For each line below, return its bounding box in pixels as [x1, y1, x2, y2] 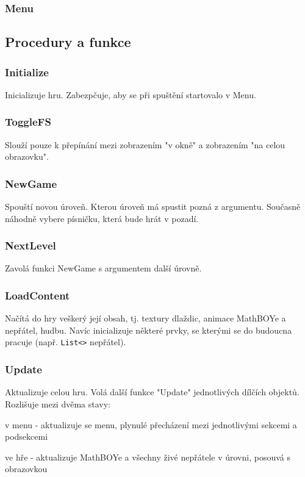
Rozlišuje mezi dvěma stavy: [5, 397, 110, 410]
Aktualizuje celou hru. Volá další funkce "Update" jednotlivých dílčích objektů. [5, 386, 300, 398]
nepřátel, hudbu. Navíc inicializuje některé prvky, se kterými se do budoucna [5, 323, 292, 336]
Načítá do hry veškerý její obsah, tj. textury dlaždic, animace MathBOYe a [5, 312, 286, 325]
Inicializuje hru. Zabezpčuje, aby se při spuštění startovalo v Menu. [5, 88, 256, 101]
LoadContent [5, 287, 70, 303]
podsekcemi [5, 430, 48, 443]
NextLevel [5, 238, 56, 253]
